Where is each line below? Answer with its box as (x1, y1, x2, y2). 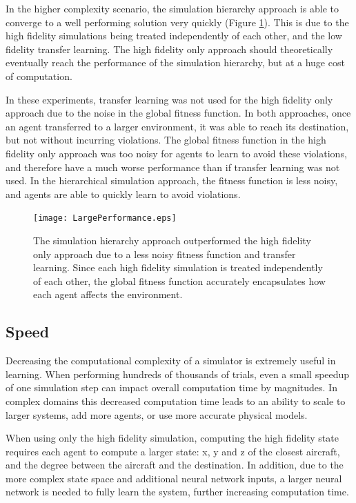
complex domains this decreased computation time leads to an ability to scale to (6, 393, 346, 408)
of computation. (6, 68, 72, 83)
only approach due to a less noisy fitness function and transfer (33, 246, 296, 261)
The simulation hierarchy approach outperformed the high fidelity (33, 233, 311, 247)
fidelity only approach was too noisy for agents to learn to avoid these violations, (6, 146, 347, 160)
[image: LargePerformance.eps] (33, 213, 177, 224)
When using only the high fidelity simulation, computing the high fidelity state (6, 431, 339, 445)
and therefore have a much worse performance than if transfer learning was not (6, 159, 340, 174)
